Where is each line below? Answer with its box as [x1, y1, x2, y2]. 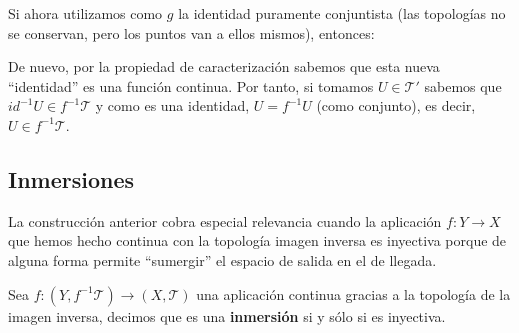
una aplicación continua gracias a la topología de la [196, 283, 511, 304]
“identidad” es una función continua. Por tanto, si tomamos [8, 75, 374, 96]
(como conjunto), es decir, [316, 95, 476, 116]
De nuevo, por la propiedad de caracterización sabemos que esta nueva [8, 56, 440, 77]
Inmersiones [8, 163, 135, 194]
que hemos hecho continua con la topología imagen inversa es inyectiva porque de [8, 230, 507, 251]
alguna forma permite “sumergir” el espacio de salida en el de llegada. [8, 249, 437, 270]
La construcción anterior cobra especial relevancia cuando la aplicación [8, 210, 442, 231]
